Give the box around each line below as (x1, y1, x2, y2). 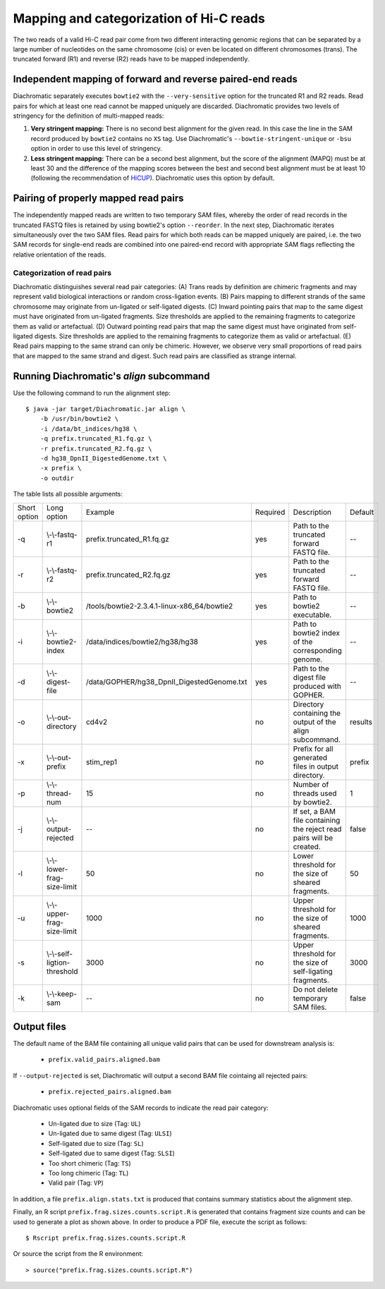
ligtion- (46, 958, 71, 967)
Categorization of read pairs (13, 268, 112, 278)
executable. (293, 610, 332, 620)
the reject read (293, 824, 342, 833)
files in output (293, 762, 338, 771)
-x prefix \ (39, 464, 82, 472)
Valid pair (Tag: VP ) (48, 1178, 104, 1187)
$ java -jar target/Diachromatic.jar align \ (25, 405, 186, 413)
